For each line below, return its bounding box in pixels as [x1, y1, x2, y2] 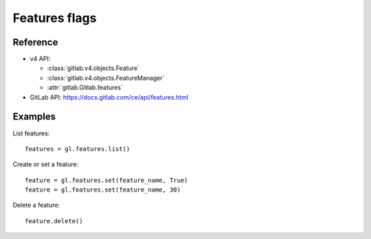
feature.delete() [25, 217, 83, 225]
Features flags [12, 10, 97, 25]
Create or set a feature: [12, 160, 79, 168]
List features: [12, 129, 50, 137]
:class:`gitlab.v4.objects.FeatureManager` [47, 73, 165, 82]
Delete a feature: [12, 201, 60, 209]
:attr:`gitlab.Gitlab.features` [47, 83, 123, 92]
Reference [12, 36, 58, 48]
